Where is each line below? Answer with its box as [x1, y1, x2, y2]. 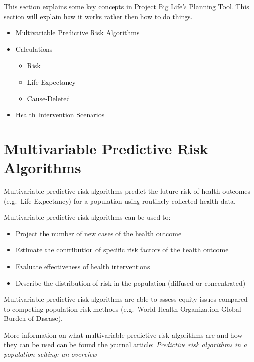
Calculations [15, 44, 53, 54]
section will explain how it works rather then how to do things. [4, 11, 193, 21]
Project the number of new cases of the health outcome [15, 228, 182, 238]
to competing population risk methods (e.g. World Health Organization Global [4, 303, 241, 314]
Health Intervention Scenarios [15, 110, 105, 120]
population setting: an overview [4, 349, 97, 359]
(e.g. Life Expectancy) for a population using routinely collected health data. [4, 195, 236, 205]
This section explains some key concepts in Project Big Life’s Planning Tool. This [4, 1, 249, 11]
